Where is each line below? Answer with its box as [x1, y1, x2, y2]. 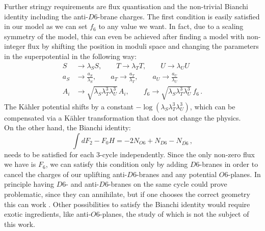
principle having [4, 179, 55, 189]
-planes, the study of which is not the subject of [99, 209, 249, 219]
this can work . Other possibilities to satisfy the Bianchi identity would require [4, 198, 250, 209]
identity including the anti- [4, 11, 88, 21]
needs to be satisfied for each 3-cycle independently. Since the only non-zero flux [4, 149, 255, 159]
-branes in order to [199, 159, 258, 169]
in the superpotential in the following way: [4, 50, 137, 61]
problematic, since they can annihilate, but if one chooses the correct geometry [4, 189, 250, 199]
